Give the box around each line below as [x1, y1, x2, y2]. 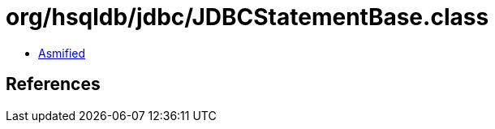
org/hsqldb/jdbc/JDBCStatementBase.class [6, 3, 489, 31]
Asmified [38, 45, 86, 60]
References [6, 74, 101, 95]
